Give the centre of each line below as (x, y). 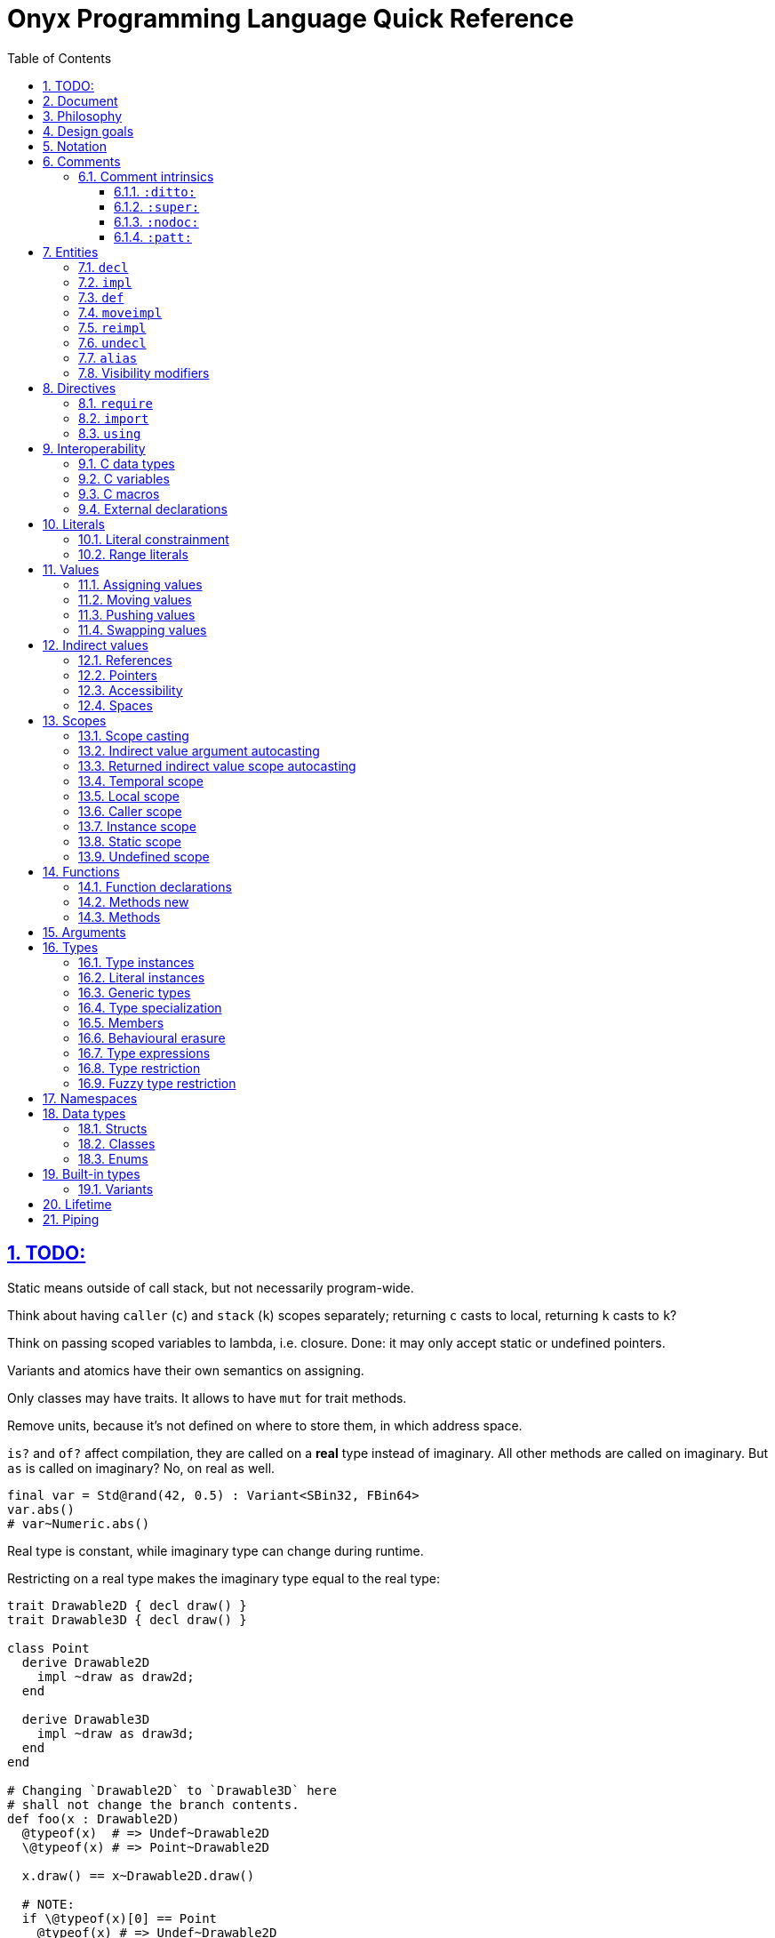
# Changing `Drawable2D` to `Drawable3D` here (172, 1790)
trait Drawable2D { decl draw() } (127, 1605)
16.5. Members (121, 1022)
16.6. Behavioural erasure (152, 1037)
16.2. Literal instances (142, 977)
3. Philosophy (82, 116)
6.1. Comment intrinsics (146, 176)
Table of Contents (60, 58)
